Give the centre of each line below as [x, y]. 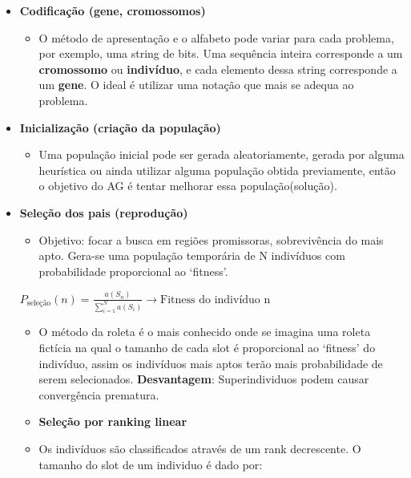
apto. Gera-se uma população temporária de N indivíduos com [192, 255]
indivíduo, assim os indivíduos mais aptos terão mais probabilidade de [211, 363]
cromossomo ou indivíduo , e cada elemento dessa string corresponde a [218, 69]
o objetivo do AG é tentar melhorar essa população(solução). [188, 186]
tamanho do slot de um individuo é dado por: [151, 464]
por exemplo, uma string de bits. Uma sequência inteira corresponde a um [221, 53]
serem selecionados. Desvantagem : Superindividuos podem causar [204, 379]
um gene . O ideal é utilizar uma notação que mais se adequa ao [196, 85]
